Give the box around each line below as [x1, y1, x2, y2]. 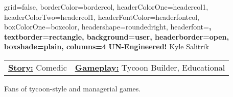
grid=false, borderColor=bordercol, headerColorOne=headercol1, [4, 2, 208, 12]
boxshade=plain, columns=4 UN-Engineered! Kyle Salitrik [4, 41, 209, 52]
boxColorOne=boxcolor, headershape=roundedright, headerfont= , [4, 21, 212, 32]
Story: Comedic [8, 61, 67, 73]
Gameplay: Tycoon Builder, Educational [75, 61, 225, 73]
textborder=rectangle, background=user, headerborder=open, [4, 31, 229, 42]
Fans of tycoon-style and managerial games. [4, 83, 141, 93]
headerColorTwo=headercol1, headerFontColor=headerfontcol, [4, 11, 199, 22]
